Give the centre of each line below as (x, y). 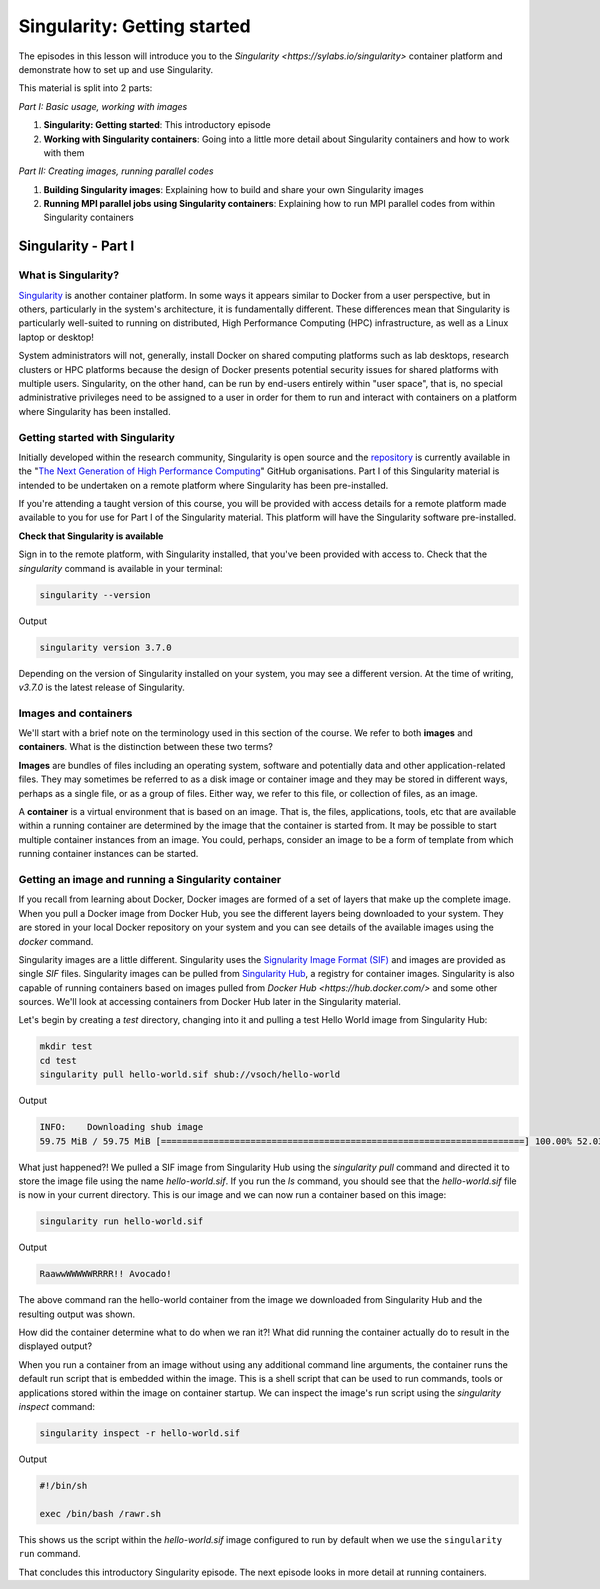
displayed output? (55, 1346)
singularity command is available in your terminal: (121, 568)
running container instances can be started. (108, 854)
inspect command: (56, 1407)
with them (64, 152)
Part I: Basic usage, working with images (103, 106)
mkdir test (66, 1046)
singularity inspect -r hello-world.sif (139, 1433)
